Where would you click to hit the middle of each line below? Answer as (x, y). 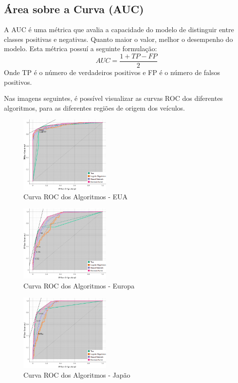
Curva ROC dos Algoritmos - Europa (79, 286)
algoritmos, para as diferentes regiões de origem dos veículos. (95, 107)
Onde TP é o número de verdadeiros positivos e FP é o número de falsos (112, 72)
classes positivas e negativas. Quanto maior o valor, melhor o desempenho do (119, 39)
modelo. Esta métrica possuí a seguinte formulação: (81, 48)
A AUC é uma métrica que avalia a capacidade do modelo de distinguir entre (119, 29)
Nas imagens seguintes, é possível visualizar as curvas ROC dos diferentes (113, 98)
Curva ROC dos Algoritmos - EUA (76, 197)
